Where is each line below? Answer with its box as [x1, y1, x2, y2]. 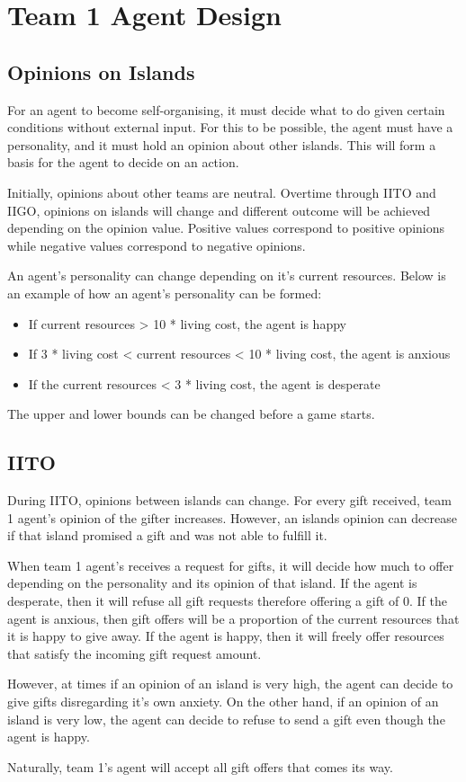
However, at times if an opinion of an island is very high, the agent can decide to [7, 674, 453, 693]
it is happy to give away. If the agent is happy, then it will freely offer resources [7, 626, 444, 645]
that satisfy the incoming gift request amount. [7, 644, 262, 662]
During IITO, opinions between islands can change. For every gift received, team [7, 491, 452, 510]
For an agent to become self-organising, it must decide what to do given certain [7, 100, 445, 119]
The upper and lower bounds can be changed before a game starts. [7, 404, 375, 423]
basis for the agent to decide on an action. [7, 153, 239, 172]
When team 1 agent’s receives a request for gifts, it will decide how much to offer [7, 555, 454, 574]
